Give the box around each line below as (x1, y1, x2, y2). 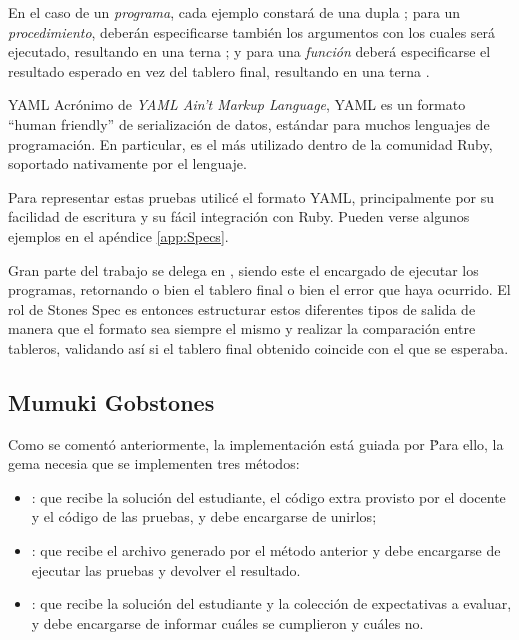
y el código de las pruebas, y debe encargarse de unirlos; (31, 506, 377, 527)
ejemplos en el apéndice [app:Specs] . (8, 225, 229, 246)
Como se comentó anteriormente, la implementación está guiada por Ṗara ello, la (8, 433, 504, 454)
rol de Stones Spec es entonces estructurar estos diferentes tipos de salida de (8, 298, 476, 319)
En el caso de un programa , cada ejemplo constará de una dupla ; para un (8, 2, 461, 22)
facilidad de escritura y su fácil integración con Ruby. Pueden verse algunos (8, 206, 470, 227)
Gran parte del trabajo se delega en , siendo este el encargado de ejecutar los (8, 259, 479, 280)
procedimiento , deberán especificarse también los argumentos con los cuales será (8, 21, 496, 42)
